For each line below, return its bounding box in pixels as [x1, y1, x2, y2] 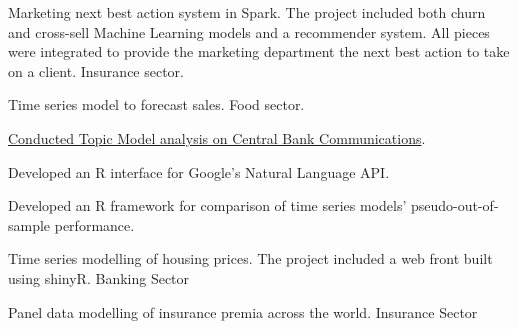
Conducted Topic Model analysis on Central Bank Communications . [8, 127, 426, 148]
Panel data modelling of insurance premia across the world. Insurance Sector [8, 301, 478, 322]
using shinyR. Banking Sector [8, 267, 190, 288]
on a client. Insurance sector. [8, 60, 184, 81]
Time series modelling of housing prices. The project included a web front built [8, 248, 493, 269]
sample [8, 214, 51, 235]
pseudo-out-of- [410, 195, 499, 216]
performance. [54, 214, 135, 235]
